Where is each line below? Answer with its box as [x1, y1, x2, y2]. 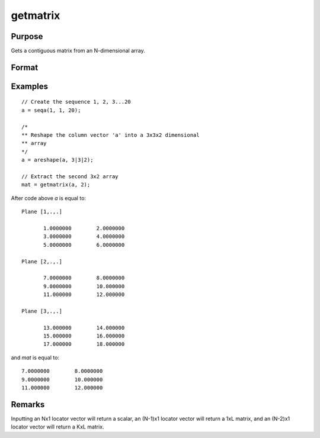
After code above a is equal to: [11, 194, 86, 201]
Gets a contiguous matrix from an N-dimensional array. [11, 47, 145, 54]
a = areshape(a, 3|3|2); [21, 157, 94, 163]
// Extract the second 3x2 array [21, 173, 119, 180]
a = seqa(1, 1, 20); [21, 107, 81, 114]
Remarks [11, 400, 45, 410]
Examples [11, 81, 49, 91]
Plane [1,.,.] [21, 208, 62, 215]
